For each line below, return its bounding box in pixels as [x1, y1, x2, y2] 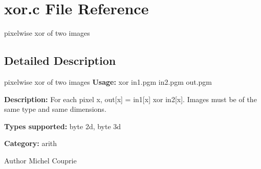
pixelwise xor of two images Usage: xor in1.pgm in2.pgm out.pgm [4, 76, 212, 87]
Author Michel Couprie [4, 155, 77, 165]
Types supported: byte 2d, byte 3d [4, 120, 121, 131]
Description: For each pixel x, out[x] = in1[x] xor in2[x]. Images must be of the [4, 93, 257, 104]
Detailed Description [4, 53, 116, 68]
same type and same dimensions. [4, 104, 106, 114]
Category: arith [4, 138, 57, 149]
